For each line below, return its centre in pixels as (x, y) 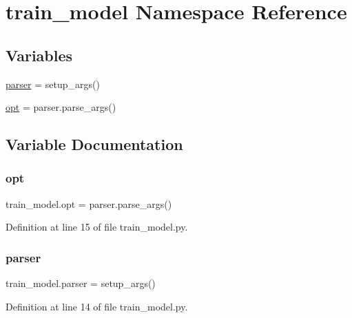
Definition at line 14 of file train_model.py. (97, 306)
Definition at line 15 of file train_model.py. (97, 227)
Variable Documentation (94, 144)
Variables (39, 55)
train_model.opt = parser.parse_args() (89, 203)
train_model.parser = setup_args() (81, 283)
